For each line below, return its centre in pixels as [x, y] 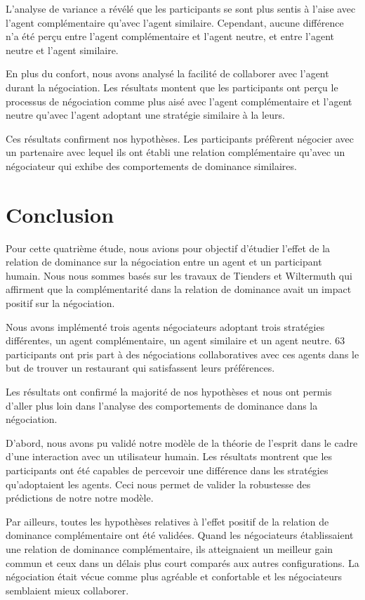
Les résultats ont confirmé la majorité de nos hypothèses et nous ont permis [169, 391]
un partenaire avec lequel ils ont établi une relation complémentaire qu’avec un [175, 152]
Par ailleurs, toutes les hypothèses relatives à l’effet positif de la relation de [167, 521]
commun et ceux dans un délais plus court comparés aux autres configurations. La [182, 562]
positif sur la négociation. [60, 303]
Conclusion [60, 214]
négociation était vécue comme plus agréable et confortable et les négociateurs [174, 576]
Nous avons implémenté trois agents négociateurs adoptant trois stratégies [165, 326]
